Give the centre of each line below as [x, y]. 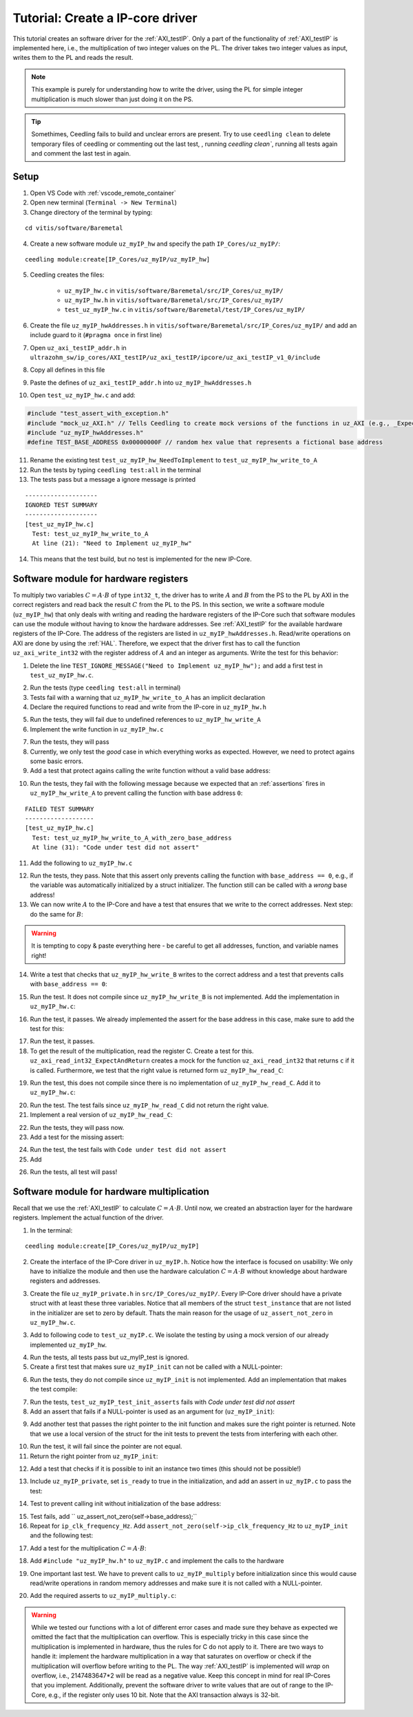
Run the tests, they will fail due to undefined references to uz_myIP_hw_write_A [146, 720]
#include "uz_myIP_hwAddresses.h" [85, 433]
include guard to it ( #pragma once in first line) [96, 335]
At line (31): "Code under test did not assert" [116, 847]
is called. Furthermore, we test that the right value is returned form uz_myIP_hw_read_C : [157, 1070]
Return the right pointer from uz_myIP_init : [94, 1456]
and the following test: [61, 1535]
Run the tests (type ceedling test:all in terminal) [105, 687]
